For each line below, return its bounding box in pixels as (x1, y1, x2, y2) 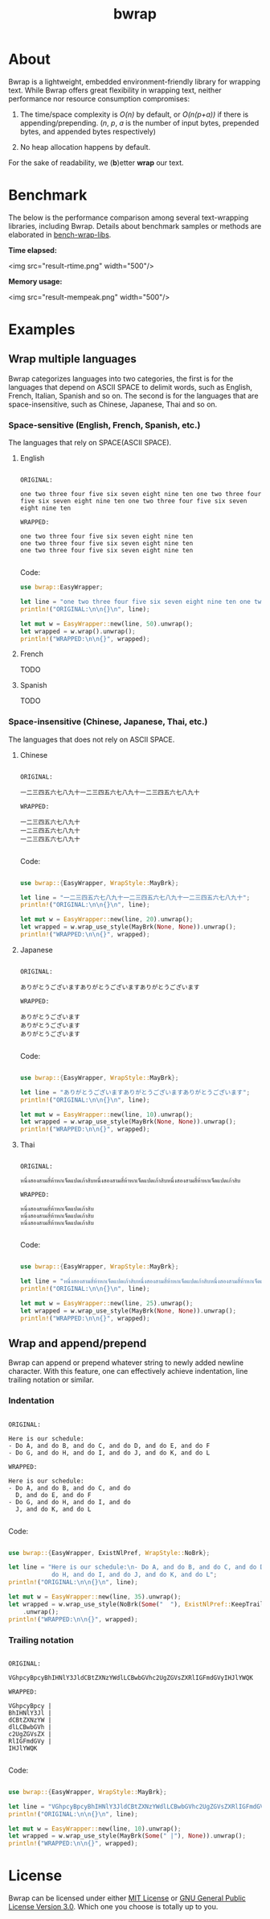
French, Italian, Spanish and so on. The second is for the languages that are (8, 391, 259, 400)
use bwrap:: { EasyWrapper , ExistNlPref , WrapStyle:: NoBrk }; (8, 1549, 211, 1557)
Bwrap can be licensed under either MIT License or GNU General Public (8, 1893, 247, 1903)
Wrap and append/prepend (8, 1336, 147, 1350)
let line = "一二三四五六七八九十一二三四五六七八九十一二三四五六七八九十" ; (19, 893, 251, 902)
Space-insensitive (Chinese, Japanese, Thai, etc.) (8, 716, 208, 727)
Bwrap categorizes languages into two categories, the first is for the (8, 374, 234, 383)
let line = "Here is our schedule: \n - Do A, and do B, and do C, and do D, (8, 1563, 268, 1571)
